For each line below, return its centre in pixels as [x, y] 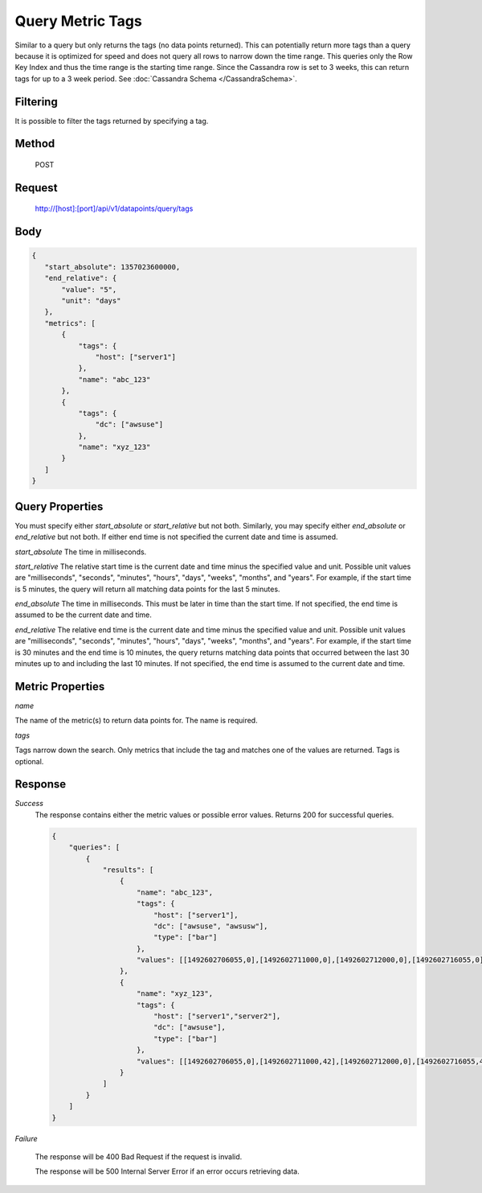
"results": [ [128, 870]
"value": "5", [89, 289]
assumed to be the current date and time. [84, 615]
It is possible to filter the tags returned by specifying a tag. [112, 121]
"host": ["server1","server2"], [217, 1016]
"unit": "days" [91, 300]
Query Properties [59, 506]
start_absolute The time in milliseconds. [81, 552]
